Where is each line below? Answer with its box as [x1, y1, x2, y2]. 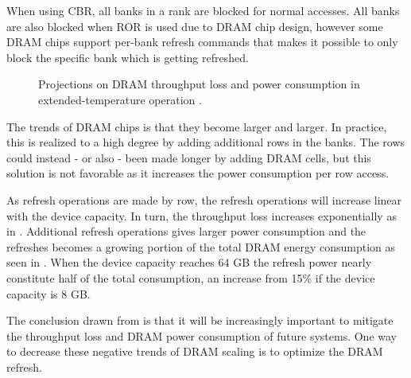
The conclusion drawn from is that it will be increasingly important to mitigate [6, 312, 394, 329]
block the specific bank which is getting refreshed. [6, 49, 249, 65]
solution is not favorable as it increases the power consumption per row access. [6, 165, 390, 181]
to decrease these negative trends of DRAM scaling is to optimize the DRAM [6, 343, 383, 360]
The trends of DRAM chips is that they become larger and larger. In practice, [6, 118, 387, 134]
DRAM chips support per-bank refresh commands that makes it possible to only [6, 33, 398, 50]
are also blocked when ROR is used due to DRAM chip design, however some [6, 18, 383, 34]
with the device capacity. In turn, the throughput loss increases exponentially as [6, 207, 397, 224]
